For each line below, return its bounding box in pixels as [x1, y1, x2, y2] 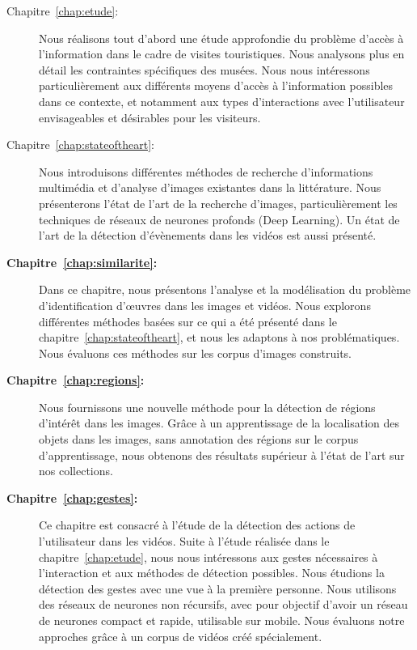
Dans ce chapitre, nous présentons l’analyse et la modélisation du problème [39, 281, 411, 298]
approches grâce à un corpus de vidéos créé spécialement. [39, 627, 322, 644]
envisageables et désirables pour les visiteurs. [39, 108, 261, 125]
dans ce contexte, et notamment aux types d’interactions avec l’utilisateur [39, 92, 405, 109]
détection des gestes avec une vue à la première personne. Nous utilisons [39, 580, 397, 597]
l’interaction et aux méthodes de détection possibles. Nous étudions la [39, 564, 385, 581]
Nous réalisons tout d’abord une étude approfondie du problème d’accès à [39, 29, 404, 46]
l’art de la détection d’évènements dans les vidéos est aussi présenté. [39, 227, 377, 244]
